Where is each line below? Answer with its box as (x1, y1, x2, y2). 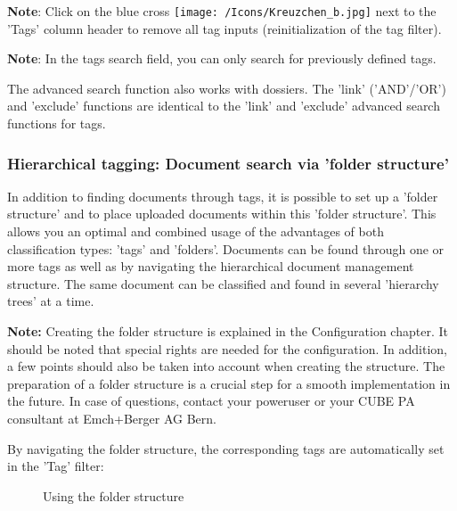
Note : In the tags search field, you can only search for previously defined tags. (7, 49, 437, 68)
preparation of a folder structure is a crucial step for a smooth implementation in (7, 374, 451, 392)
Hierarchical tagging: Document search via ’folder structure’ (7, 152, 449, 174)
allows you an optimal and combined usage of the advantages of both (7, 222, 384, 241)
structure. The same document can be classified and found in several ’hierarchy (7, 274, 439, 293)
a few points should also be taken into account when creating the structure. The (7, 357, 445, 375)
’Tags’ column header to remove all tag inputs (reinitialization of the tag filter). (7, 19, 442, 37)
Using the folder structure (43, 486, 184, 505)
